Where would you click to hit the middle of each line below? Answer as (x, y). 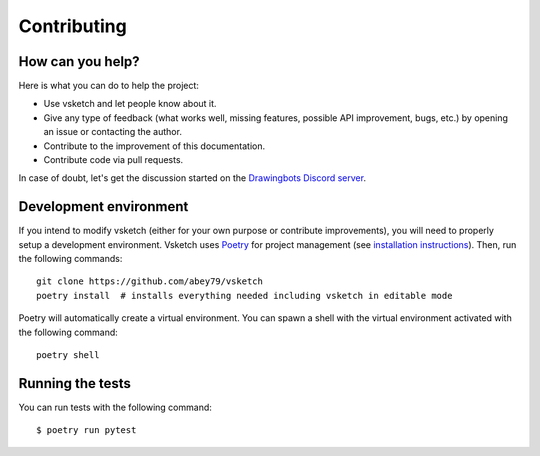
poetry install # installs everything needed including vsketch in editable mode (244, 295)
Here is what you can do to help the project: (109, 86)
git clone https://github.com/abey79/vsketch (150, 281)
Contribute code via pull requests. (113, 160)
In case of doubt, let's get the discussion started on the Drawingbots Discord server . (192, 178)
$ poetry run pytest (86, 430)
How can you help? (79, 61)
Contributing (72, 26)
